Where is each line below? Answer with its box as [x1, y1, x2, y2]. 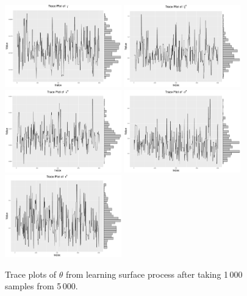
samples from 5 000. [5, 280, 78, 292]
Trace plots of [5, 267, 57, 280]
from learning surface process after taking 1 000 [66, 267, 243, 280]
